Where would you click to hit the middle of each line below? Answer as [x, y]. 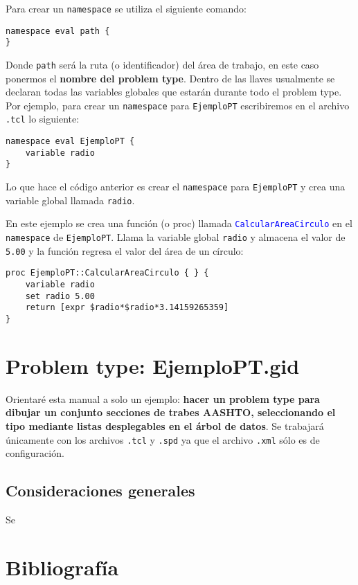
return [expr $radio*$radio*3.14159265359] [127, 308]
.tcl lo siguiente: [43, 119]
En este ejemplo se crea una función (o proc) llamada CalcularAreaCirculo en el [179, 223]
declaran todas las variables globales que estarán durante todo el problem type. [174, 92]
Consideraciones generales [100, 490]
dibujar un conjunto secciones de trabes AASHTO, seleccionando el [171, 412]
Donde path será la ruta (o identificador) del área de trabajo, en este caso [162, 64]
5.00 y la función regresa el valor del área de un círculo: [125, 250]
